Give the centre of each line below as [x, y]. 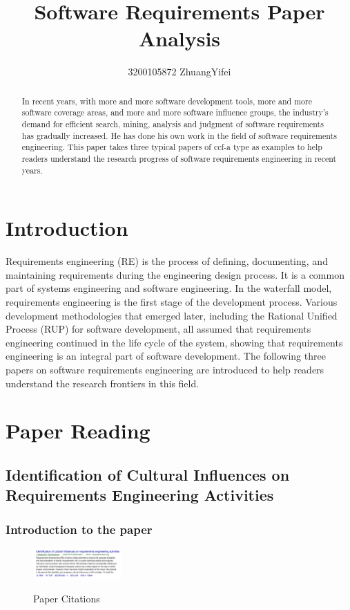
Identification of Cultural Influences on [148, 474]
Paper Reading [78, 431]
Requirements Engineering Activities [140, 495]
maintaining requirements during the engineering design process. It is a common [175, 274]
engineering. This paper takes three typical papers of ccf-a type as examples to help [172, 147]
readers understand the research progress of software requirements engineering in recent [179, 158]
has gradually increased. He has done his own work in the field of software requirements [179, 135]
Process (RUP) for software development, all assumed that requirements [158, 329]
